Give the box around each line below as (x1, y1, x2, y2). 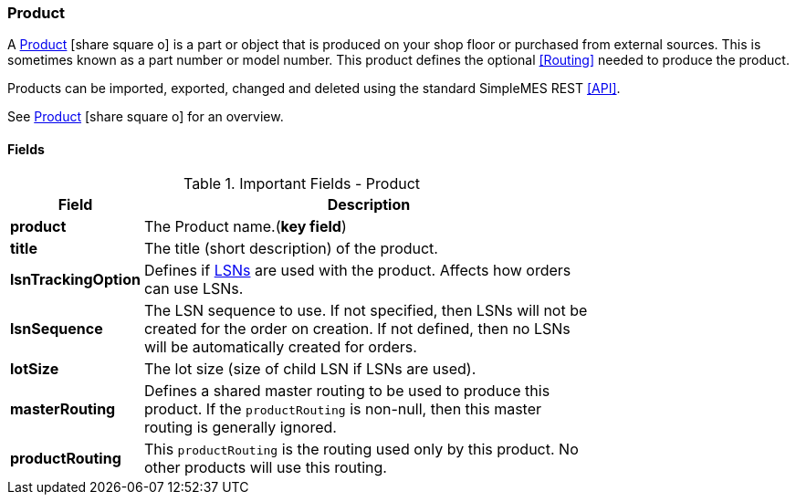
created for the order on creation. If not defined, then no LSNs (143, 319, 571, 338)
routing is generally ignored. (143, 417, 337, 436)
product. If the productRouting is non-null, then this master (143, 399, 542, 418)
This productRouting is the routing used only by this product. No (143, 439, 579, 458)
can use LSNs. (143, 278, 244, 298)
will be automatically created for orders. (143, 337, 417, 356)
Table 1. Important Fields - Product (183, 173, 421, 193)
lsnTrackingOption (10, 269, 141, 288)
